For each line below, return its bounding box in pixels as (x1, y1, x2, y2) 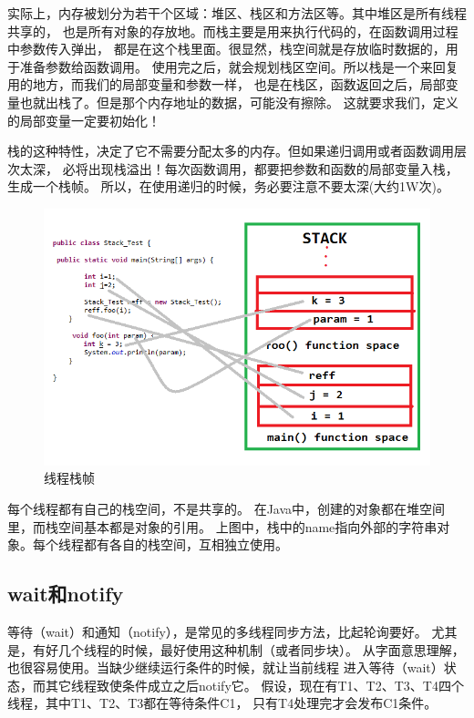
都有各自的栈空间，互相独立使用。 (83, 535, 288, 554)
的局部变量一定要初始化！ (7, 110, 160, 129)
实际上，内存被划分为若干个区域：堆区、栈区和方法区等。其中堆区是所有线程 (7, 4, 467, 22)
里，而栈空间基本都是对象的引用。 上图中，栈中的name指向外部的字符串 (7, 517, 438, 536)
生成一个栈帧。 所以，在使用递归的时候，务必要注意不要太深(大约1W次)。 (7, 177, 449, 196)
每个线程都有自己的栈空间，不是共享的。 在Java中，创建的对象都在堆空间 (7, 498, 446, 518)
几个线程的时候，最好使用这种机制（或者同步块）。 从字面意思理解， (57, 640, 465, 659)
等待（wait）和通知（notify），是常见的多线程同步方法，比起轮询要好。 (7, 621, 428, 641)
